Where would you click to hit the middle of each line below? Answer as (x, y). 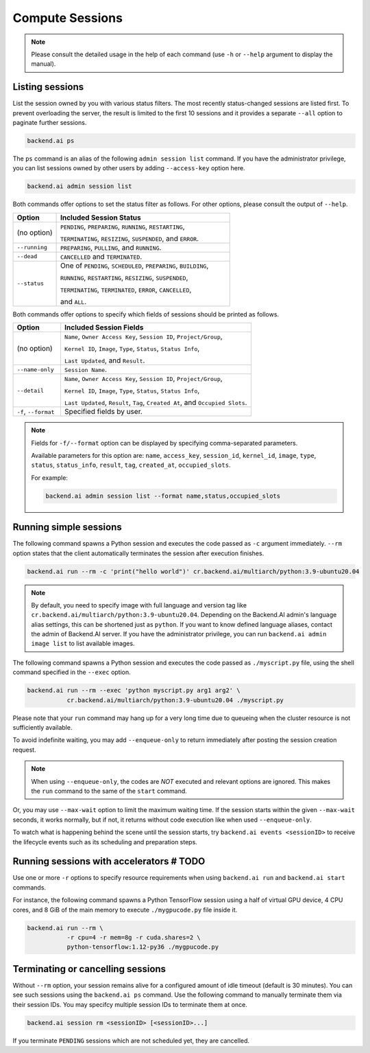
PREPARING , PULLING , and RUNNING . (111, 247)
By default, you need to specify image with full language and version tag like (139, 605)
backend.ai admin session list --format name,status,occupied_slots (163, 496)
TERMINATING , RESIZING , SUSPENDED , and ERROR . (129, 238)
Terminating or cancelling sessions (89, 969)
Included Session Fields (104, 327)
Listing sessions (48, 87)
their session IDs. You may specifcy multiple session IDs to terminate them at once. (130, 1004)
